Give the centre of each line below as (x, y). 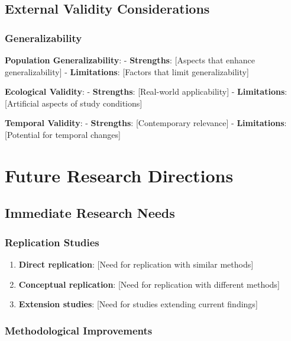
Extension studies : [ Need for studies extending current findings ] (138, 304)
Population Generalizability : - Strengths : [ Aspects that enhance (130, 60)
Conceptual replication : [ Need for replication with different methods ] (149, 284)
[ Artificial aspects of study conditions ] (74, 103)
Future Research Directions (119, 175)
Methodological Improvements (79, 330)
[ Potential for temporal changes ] (63, 134)
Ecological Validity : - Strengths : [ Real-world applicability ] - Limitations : (146, 91)
